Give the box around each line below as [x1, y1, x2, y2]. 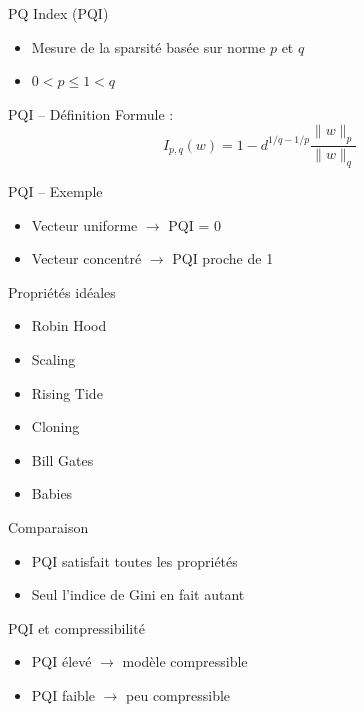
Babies [31, 483, 73, 504]
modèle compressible [122, 651, 248, 672]
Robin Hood [31, 315, 107, 336]
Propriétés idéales [8, 281, 116, 302]
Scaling [31, 348, 76, 369]
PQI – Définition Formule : [8, 103, 174, 124]
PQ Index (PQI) [8, 3, 109, 23]
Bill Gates [31, 449, 94, 470]
